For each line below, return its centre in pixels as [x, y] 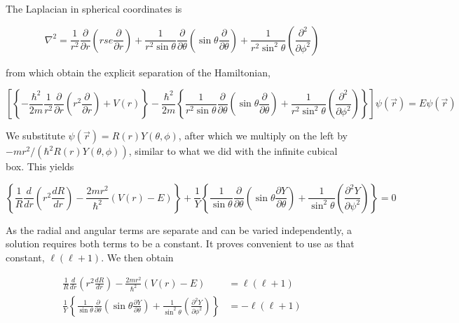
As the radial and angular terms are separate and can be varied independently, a [179, 229]
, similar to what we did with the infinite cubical [233, 151]
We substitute [35, 136]
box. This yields [40, 166]
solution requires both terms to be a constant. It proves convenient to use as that [180, 243]
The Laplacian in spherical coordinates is [94, 8]
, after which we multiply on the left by [263, 136]
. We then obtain [137, 257]
